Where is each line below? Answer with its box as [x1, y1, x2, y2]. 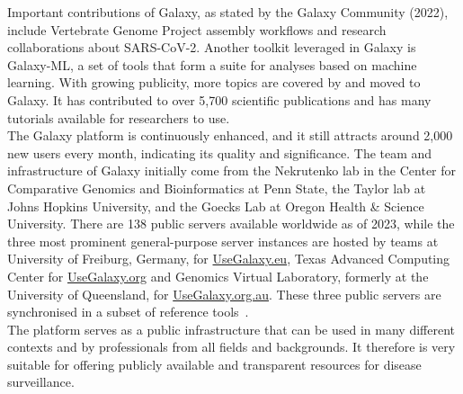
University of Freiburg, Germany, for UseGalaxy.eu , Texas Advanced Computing [7, 249, 450, 268]
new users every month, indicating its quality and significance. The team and [7, 143, 432, 162]
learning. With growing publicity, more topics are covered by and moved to [7, 73, 421, 92]
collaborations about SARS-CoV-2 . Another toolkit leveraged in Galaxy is [7, 38, 416, 57]
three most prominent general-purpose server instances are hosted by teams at [7, 231, 439, 250]
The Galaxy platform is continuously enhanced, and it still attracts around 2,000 [7, 126, 453, 145]
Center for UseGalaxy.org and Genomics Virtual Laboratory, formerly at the [7, 266, 429, 285]
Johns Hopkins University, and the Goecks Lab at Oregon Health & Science [7, 196, 424, 215]
